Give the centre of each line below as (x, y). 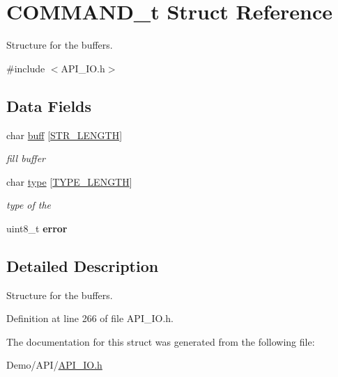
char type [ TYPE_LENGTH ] (69, 181)
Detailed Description (83, 265)
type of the (29, 205)
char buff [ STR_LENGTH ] (64, 135)
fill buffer (26, 158)
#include (26, 68)
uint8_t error (37, 228)
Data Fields (49, 105)
